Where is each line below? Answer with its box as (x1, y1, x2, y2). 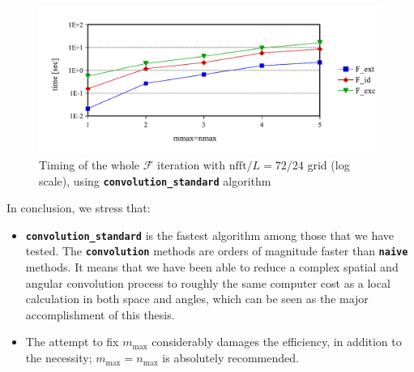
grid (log (307, 156, 350, 173)
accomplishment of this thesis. (25, 306, 175, 323)
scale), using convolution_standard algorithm (39, 172, 271, 189)
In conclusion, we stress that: (6, 199, 151, 216)
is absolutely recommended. (162, 349, 299, 366)
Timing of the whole (39, 156, 140, 173)
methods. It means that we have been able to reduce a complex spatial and (25, 259, 399, 276)
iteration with (157, 156, 226, 173)
